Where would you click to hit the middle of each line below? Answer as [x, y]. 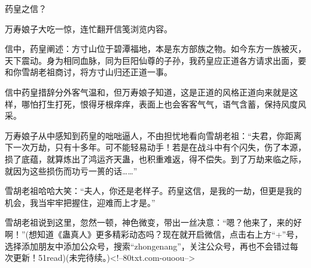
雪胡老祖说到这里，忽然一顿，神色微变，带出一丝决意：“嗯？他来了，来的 [149, 222]
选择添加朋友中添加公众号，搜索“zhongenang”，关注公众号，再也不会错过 [147, 246]
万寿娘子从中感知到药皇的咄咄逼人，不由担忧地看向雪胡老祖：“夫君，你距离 [153, 135]
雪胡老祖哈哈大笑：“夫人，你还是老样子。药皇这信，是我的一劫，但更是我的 [153, 191]
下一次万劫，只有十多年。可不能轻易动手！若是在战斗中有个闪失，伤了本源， [155, 147]
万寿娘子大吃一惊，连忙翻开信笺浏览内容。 [89, 28]
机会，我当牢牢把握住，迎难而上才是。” [80, 202]
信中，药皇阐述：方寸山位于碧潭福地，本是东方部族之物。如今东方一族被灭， [155, 49]
